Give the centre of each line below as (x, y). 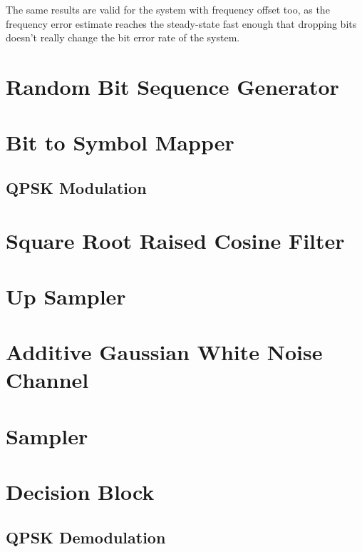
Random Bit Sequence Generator (172, 86)
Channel (47, 380)
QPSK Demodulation (86, 537)
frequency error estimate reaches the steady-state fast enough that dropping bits (181, 23)
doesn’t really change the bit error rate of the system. (123, 37)
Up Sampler (66, 296)
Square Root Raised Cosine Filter (175, 240)
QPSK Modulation (76, 187)
